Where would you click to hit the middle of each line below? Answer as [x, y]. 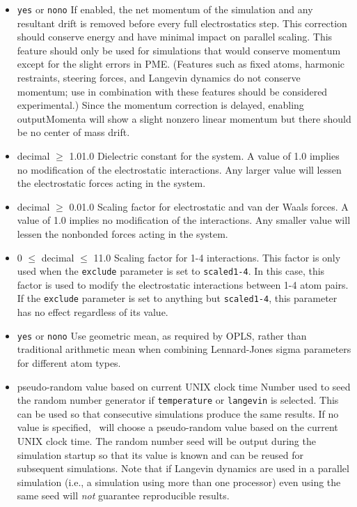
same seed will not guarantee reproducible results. [123, 495]
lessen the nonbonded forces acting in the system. [122, 233]
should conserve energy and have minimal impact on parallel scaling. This [175, 37]
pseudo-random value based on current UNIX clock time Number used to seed [184, 386]
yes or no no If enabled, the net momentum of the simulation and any [165, 9]
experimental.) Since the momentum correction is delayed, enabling [160, 105]
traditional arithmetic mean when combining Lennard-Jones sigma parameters [184, 349]
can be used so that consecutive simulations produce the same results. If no [178, 413]
